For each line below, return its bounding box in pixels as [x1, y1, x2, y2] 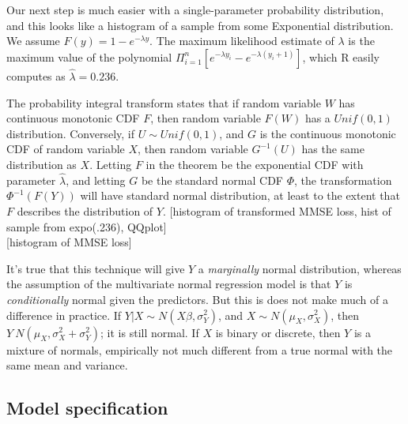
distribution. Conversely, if [6, 125, 135, 141]
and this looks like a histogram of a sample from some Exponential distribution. [6, 17, 394, 33]
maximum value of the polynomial [6, 48, 172, 65]
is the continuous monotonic [259, 125, 396, 141]
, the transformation [294, 171, 392, 188]
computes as [6, 68, 66, 84]
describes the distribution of [17, 202, 153, 219]
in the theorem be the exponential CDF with [145, 156, 364, 172]
